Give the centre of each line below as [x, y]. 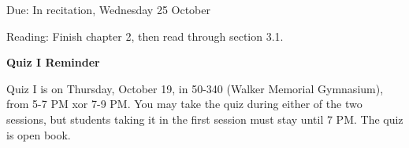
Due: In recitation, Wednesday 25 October [108, 9]
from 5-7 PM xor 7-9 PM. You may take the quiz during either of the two [184, 104]
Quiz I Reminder [53, 62]
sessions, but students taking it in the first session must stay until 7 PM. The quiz [205, 119]
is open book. [39, 134]
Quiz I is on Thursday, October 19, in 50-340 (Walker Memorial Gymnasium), [195, 88]
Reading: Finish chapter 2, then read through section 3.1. [145, 36]
